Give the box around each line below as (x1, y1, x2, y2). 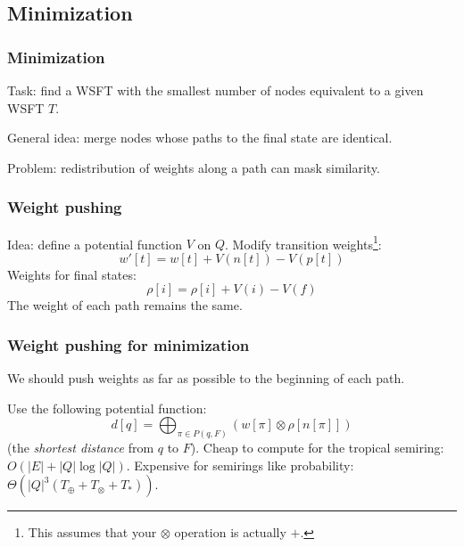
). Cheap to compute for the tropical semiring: (190, 438, 444, 457)
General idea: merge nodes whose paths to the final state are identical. (7, 128, 393, 147)
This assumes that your (28, 523, 157, 542)
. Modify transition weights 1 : (225, 232, 382, 253)
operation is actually (174, 523, 286, 542)
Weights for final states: (7, 265, 137, 283)
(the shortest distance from (7, 438, 154, 457)
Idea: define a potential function (7, 234, 183, 253)
